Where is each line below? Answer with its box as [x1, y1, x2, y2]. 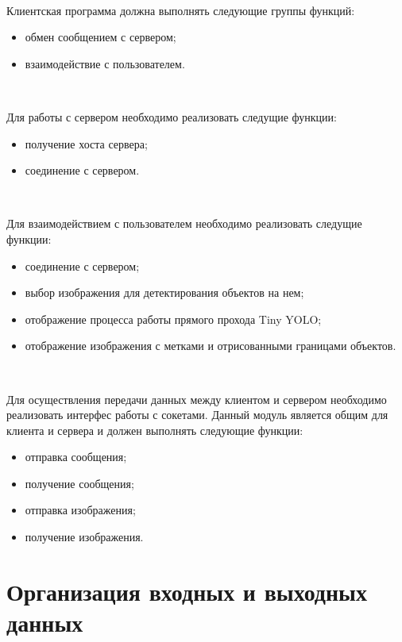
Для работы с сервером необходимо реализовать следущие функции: [6, 108, 337, 125]
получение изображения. [25, 529, 144, 545]
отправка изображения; [25, 502, 136, 518]
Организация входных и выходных [6, 575, 367, 607]
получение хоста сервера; [25, 135, 148, 152]
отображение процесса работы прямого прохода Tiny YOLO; [25, 310, 322, 327]
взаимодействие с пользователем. [25, 55, 185, 71]
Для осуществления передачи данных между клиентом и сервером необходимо [6, 390, 387, 407]
